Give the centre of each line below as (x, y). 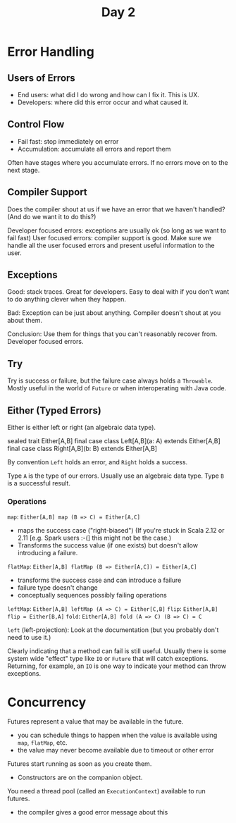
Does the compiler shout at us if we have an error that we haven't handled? (116, 209)
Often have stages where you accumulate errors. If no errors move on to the (118, 162)
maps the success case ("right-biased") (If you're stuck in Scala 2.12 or (121, 531)
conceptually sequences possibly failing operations (92, 595)
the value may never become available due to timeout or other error (116, 750)
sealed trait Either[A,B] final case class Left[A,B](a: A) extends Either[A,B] (114, 441)
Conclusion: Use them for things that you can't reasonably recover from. (112, 334)
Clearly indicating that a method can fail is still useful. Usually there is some (117, 651)
